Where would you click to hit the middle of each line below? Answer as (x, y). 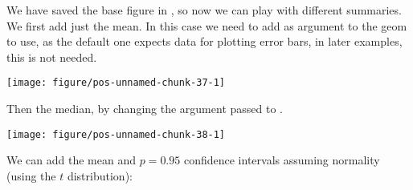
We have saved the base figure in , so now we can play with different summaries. (204, 10)
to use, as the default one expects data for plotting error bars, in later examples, (204, 41)
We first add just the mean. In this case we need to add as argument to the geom (207, 25)
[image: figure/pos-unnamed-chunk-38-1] (116, 134)
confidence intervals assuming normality (282, 160)
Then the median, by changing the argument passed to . (145, 109)
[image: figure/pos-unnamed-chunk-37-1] (116, 83)
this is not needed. (52, 57)
